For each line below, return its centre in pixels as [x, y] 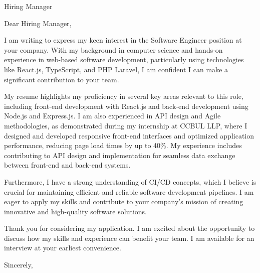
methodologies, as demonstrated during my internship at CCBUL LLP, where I [126, 125]
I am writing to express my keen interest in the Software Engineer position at [123, 40]
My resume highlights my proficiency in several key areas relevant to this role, [124, 96]
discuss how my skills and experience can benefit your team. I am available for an [129, 238]
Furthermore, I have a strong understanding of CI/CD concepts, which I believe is [130, 181]
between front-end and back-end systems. [67, 165]
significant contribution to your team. [62, 79]
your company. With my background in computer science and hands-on [113, 49]
